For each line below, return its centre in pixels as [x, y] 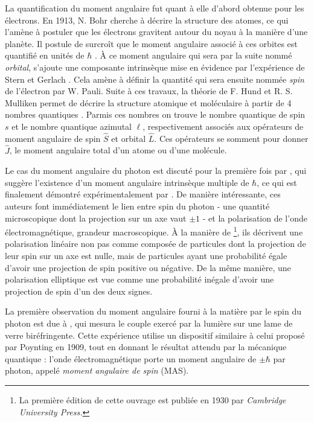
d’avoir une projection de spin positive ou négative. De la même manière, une [148, 267]
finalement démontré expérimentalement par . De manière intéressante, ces [143, 194]
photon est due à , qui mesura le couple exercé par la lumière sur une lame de [149, 323]
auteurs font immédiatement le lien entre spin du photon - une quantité [137, 206]
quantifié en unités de [45, 55]
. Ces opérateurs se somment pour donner [231, 138]
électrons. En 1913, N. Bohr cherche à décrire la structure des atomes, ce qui [147, 20]
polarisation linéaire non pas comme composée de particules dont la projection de [155, 244]
